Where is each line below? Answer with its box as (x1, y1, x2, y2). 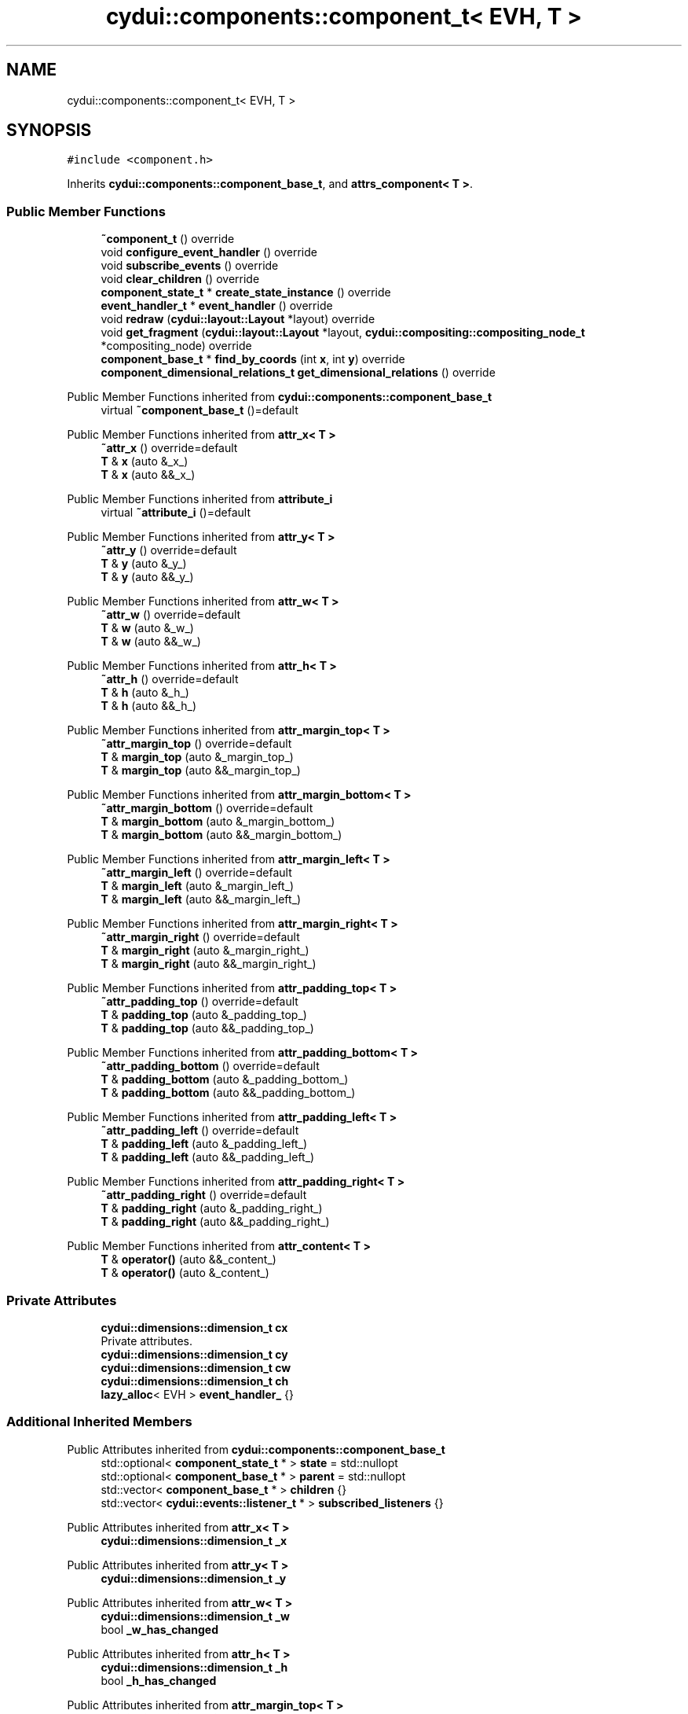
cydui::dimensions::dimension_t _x (101, 1533, 287, 1547)
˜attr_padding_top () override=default (101, 995, 298, 1009)
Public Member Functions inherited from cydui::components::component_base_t (67, 390, 492, 404)
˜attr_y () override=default (101, 543, 237, 557)
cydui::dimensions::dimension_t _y (101, 1571, 287, 1585)
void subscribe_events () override (101, 259, 279, 273)
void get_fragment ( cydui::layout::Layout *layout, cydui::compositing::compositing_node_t (101, 326, 585, 340)
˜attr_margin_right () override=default (101, 930, 300, 944)
